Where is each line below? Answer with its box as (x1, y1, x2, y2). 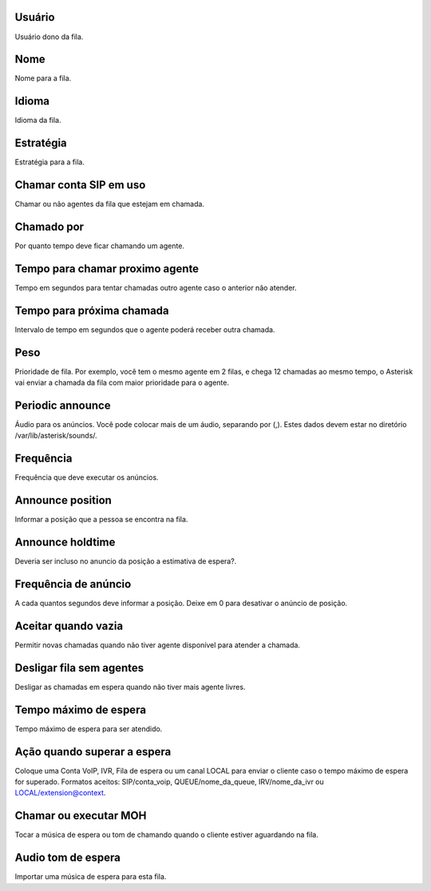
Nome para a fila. (14, 73, 72, 83)
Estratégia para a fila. (14, 157, 85, 167)
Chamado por (14, 220, 84, 233)
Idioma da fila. (14, 116, 61, 125)
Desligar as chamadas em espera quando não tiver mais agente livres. (14, 682, 246, 691)
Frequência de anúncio (14, 577, 132, 591)
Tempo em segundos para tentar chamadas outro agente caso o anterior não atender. (14, 283, 297, 292)
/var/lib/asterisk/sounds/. (14, 431, 97, 441)
